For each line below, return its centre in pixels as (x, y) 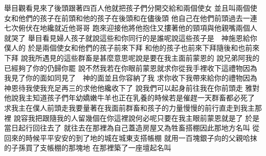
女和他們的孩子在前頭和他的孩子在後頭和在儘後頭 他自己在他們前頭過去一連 (131, 18)
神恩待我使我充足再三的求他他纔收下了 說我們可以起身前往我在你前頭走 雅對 (132, 87)
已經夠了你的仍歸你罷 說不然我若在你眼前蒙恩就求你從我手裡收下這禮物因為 (131, 68)
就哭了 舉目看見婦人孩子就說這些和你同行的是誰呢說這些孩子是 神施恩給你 (131, 37)
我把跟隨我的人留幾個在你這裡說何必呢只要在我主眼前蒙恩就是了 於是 (144, 118)
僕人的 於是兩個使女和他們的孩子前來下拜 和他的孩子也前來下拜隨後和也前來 (132, 48)
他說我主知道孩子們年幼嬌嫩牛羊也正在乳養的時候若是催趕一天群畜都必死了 (129, 98)
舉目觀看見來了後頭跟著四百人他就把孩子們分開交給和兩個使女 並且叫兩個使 (131, 8)
